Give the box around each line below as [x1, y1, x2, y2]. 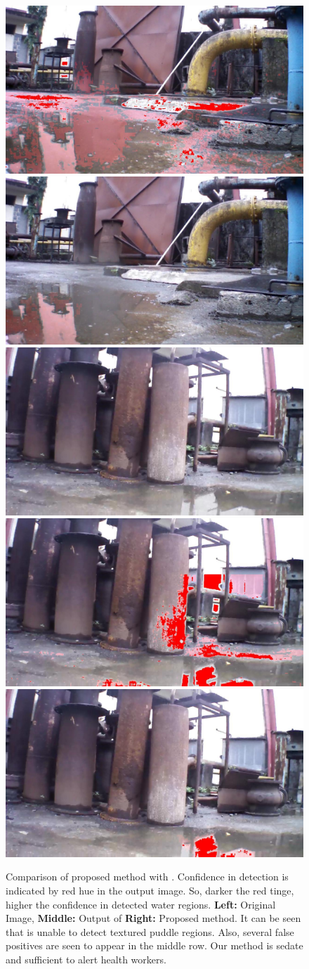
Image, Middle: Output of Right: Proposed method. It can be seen [6, 911, 301, 925]
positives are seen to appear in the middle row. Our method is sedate [6, 938, 303, 953]
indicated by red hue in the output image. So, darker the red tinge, [6, 883, 294, 898]
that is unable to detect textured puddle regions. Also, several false [6, 924, 294, 939]
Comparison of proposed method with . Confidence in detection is [6, 869, 289, 884]
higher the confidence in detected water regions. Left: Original [6, 897, 276, 911]
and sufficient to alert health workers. [6, 952, 166, 967]
